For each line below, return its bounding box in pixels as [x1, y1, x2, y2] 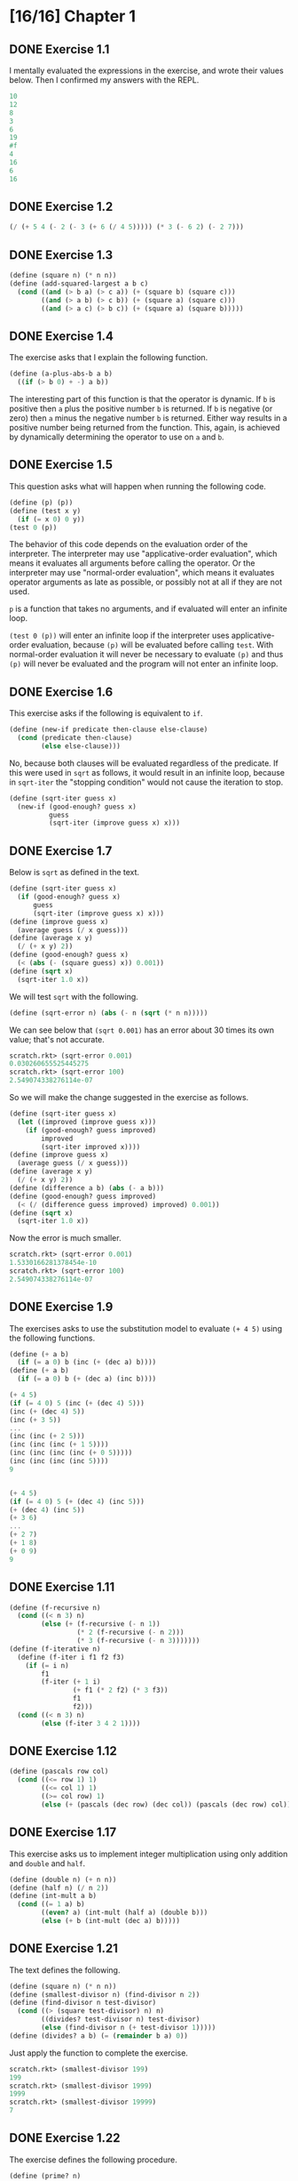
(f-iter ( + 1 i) [41, 1678, 101, 1686]
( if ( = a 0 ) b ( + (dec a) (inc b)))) [17, 1374, 157, 1384]
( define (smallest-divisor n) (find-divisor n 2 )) [9, 1990, 200, 1999]
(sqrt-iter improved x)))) [41, 1142, 141, 1151]
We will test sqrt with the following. [9, 991, 139, 1002]
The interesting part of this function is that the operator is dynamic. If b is [9, 394, 276, 405]
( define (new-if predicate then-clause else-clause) [9, 725, 208, 735]
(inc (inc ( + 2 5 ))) [9, 1432, 86, 1441]
